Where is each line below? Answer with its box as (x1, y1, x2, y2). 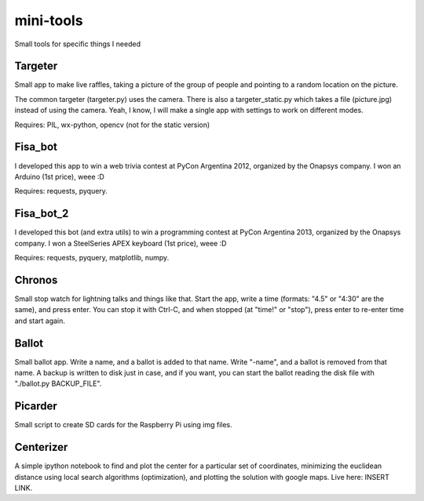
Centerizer (14, 441, 68, 454)
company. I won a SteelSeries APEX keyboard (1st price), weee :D (14, 238, 227, 248)
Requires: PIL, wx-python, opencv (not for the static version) (14, 120, 210, 129)
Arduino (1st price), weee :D (14, 172, 105, 181)
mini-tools (14, 12, 83, 29)
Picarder (14, 400, 58, 413)
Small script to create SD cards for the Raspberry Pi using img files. (14, 420, 233, 430)
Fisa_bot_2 (14, 207, 69, 220)
